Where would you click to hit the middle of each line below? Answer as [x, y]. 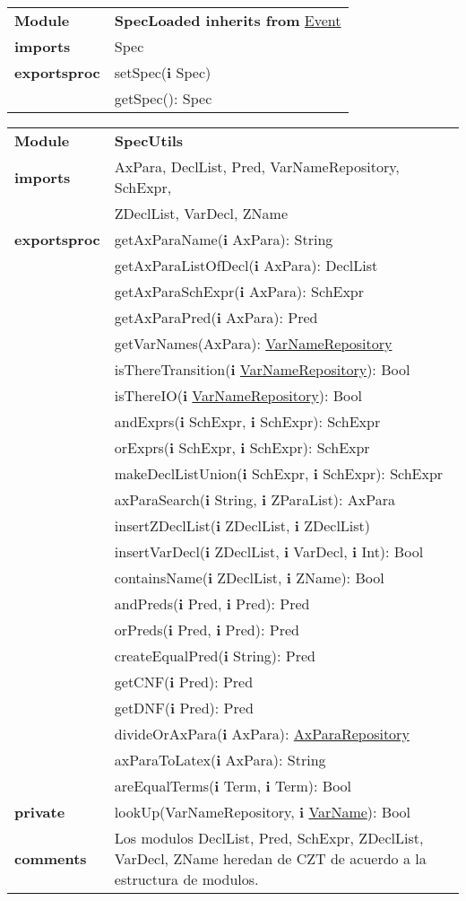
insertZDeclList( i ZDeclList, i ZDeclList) [242, 525]
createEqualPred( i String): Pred [215, 656]
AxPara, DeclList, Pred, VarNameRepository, [257, 166]
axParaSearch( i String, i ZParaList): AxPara [255, 499]
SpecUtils [149, 140]
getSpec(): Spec [163, 98]
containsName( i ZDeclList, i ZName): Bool [249, 577]
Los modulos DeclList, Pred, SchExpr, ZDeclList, [269, 838]
